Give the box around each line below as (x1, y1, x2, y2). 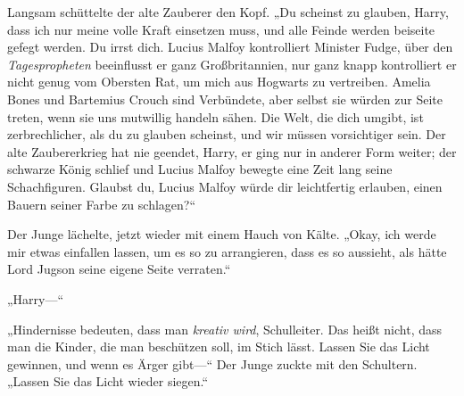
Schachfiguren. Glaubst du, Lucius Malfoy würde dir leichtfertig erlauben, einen (7, 177, 443, 195)
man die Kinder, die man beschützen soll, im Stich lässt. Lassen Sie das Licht (7, 337, 430, 356)
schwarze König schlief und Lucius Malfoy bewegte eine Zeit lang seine (7, 160, 393, 178)
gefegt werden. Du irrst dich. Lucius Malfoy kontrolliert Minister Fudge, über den (7, 37, 453, 56)
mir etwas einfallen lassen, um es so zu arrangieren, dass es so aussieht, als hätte (7, 242, 447, 260)
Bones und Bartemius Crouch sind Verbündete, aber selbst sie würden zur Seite (7, 89, 443, 108)
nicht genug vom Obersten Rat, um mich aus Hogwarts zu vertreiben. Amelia (7, 72, 431, 91)
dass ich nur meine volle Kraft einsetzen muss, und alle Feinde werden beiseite (7, 20, 435, 38)
